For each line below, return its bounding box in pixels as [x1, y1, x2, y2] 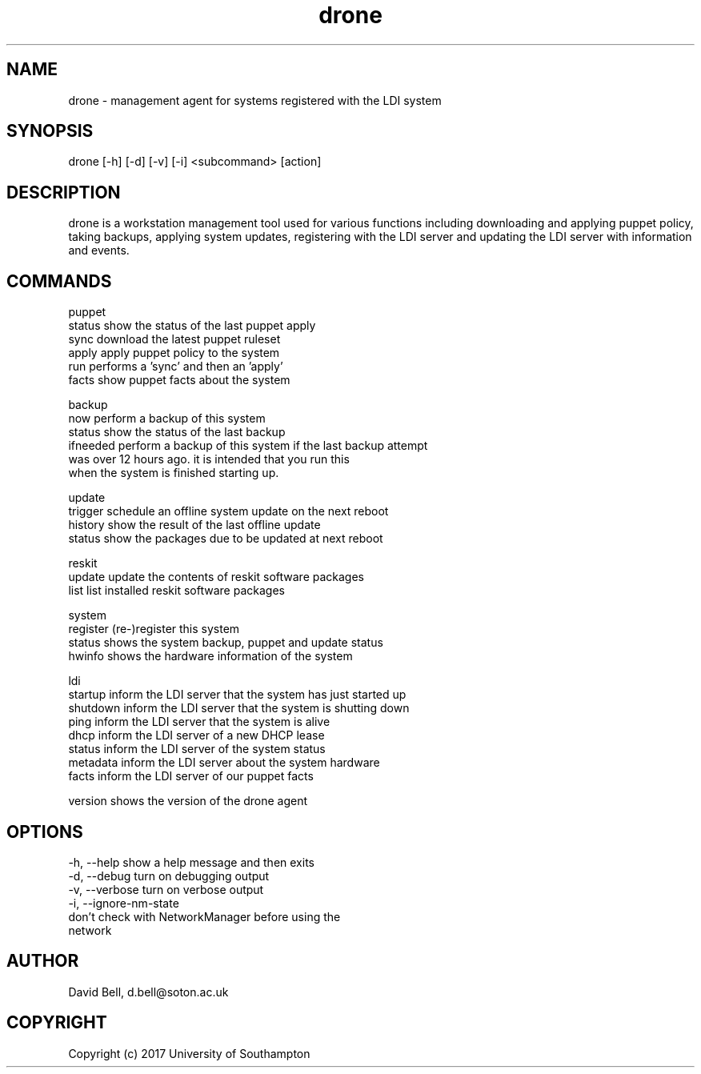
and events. [68, 243, 130, 258]
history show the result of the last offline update [68, 518, 321, 532]
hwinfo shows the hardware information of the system [68, 649, 353, 663]
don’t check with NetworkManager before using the [68, 909, 341, 924]
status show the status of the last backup [68, 425, 286, 439]
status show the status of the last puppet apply [68, 319, 316, 333]
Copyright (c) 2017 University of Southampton [68, 1046, 310, 1060]
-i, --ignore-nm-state [68, 896, 179, 910]
